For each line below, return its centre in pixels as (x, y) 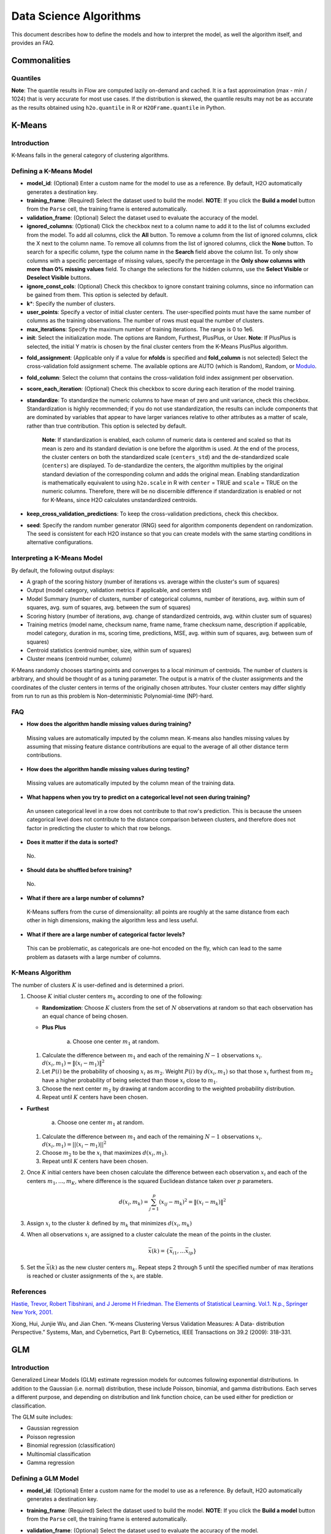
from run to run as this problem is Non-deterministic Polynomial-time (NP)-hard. (112, 696)
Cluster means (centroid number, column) (79, 659)
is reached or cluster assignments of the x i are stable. (95, 1276)
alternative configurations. (60, 542)
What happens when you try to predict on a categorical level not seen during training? (139, 797)
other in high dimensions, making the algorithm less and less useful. (112, 920)
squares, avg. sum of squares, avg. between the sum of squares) (109, 607)
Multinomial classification (59, 1454)
